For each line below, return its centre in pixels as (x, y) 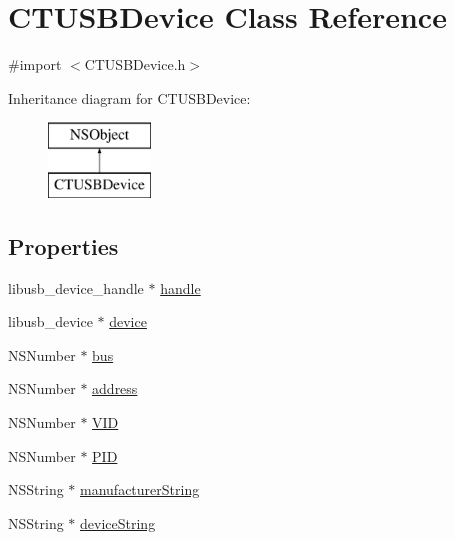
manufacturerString (140, 489)
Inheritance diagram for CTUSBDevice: (129, 97)
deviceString (118, 522)
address (115, 388)
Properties (63, 245)
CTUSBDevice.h (135, 64)
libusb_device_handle (76, 287)
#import (35, 64)
